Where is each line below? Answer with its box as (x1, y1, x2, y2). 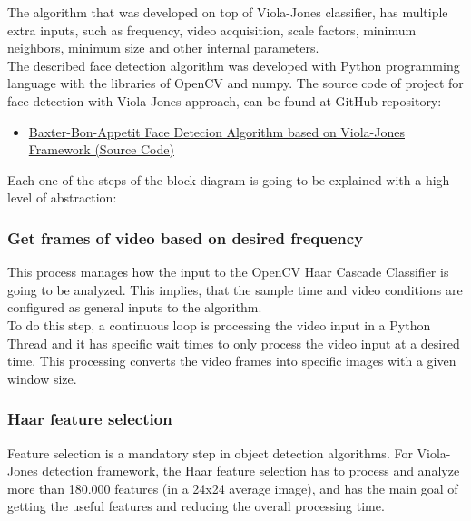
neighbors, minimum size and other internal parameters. (7, 38, 319, 57)
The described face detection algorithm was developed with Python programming (7, 55, 460, 74)
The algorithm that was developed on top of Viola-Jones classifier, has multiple (7, 3, 448, 21)
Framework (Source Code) (28, 140, 174, 159)
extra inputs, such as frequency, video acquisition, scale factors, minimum (7, 20, 417, 39)
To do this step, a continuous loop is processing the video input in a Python (7, 315, 431, 334)
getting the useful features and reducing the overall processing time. (7, 496, 385, 516)
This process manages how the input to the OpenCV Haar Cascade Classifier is (7, 262, 449, 281)
